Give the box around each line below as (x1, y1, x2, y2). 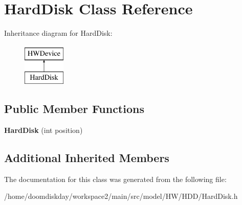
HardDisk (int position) (4, 125, 83, 135)
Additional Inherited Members (4, 150, 169, 166)
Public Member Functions (4, 101, 144, 117)
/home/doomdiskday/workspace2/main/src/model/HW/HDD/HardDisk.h (4, 191, 238, 201)
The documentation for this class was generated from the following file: (4, 173, 227, 184)
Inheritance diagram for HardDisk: (4, 28, 113, 38)
